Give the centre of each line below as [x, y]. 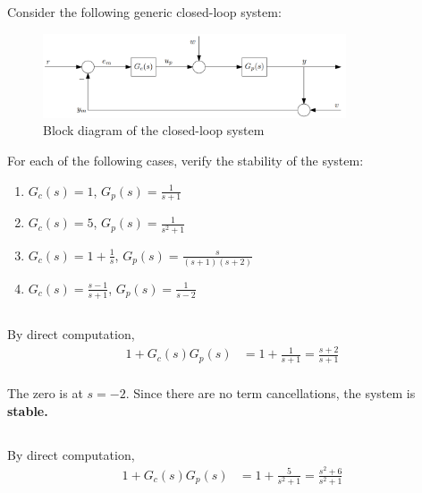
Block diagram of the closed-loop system [154, 130]
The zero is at [45, 392]
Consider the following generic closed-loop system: [144, 12]
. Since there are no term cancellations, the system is [270, 392]
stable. [28, 410]
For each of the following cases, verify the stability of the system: [186, 161]
